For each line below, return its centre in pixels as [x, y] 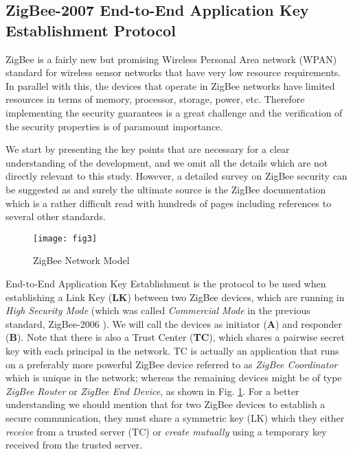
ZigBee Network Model [81, 260]
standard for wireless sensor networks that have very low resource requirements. [173, 72]
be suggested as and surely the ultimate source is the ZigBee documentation [166, 189]
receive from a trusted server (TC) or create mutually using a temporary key [166, 431]
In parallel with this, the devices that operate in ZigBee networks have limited [170, 85]
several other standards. [56, 216]
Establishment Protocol [91, 30]
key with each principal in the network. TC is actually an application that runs [172, 350]
